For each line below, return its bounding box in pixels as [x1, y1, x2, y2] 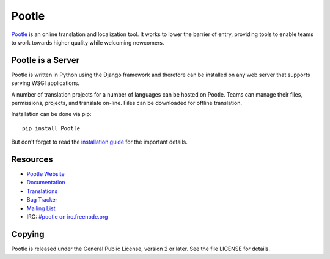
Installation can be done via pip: [11, 111, 92, 118]
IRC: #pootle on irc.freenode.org [26, 213, 108, 221]
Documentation [26, 179, 65, 186]
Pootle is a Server [11, 55, 80, 65]
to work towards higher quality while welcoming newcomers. [11, 38, 164, 46]
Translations [26, 187, 58, 195]
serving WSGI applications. [11, 79, 79, 87]
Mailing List [26, 205, 56, 212]
